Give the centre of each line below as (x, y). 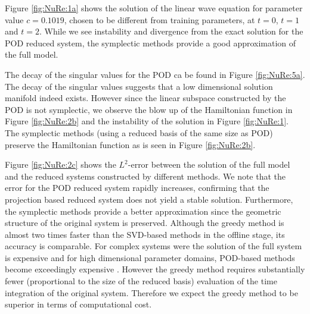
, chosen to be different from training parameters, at (159, 19)
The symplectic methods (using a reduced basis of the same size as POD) (139, 132)
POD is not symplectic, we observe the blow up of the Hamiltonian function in (149, 109)
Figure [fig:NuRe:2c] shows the (61, 164)
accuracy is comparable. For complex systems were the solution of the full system (154, 246)
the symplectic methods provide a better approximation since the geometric (143, 211)
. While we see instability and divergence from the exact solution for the (171, 31)
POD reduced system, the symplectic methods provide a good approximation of (151, 43)
